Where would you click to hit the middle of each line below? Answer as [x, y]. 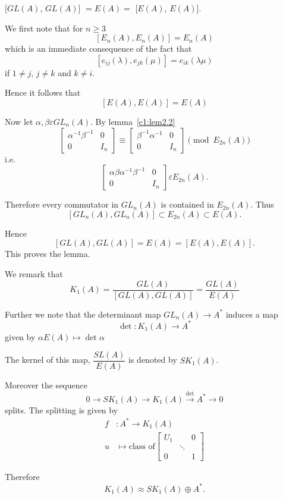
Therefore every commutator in [62, 204]
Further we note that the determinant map [83, 314]
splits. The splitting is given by [62, 409]
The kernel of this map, [48, 360]
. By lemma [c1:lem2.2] [133, 121]
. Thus [262, 204]
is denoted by [153, 360]
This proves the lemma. [48, 254]
